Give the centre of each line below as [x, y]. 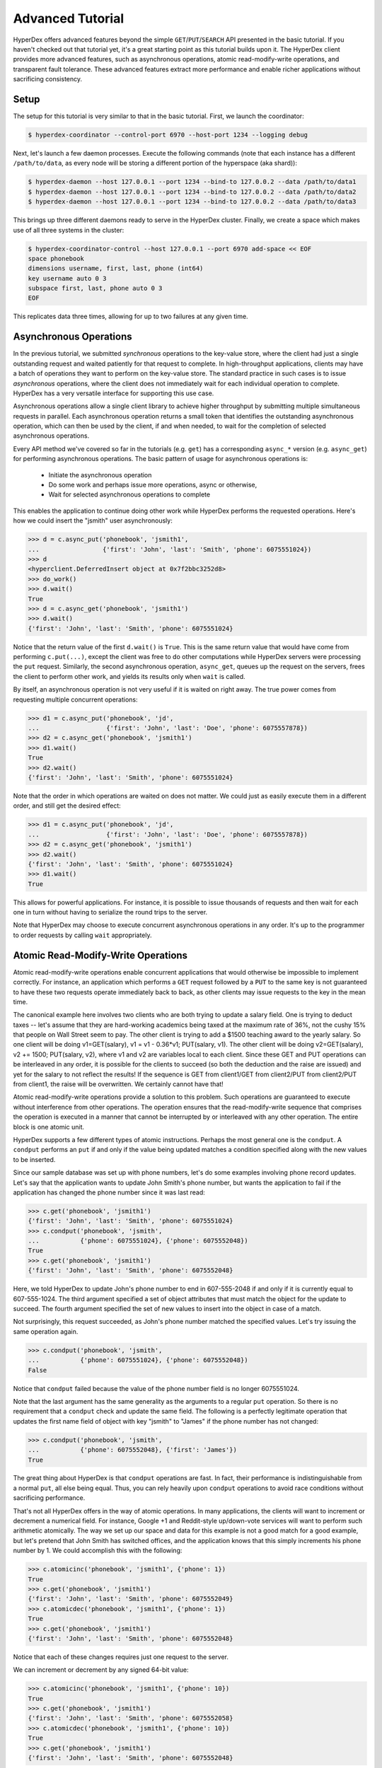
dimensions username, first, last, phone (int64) [116, 268]
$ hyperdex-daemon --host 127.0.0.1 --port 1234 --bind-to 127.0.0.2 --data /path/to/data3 [192, 202]
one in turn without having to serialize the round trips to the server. [110, 912]
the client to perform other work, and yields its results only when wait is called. [129, 676]
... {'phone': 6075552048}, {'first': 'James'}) [132, 1450]
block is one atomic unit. [49, 1127]
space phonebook [56, 258]
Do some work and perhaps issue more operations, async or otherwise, [153, 485]
